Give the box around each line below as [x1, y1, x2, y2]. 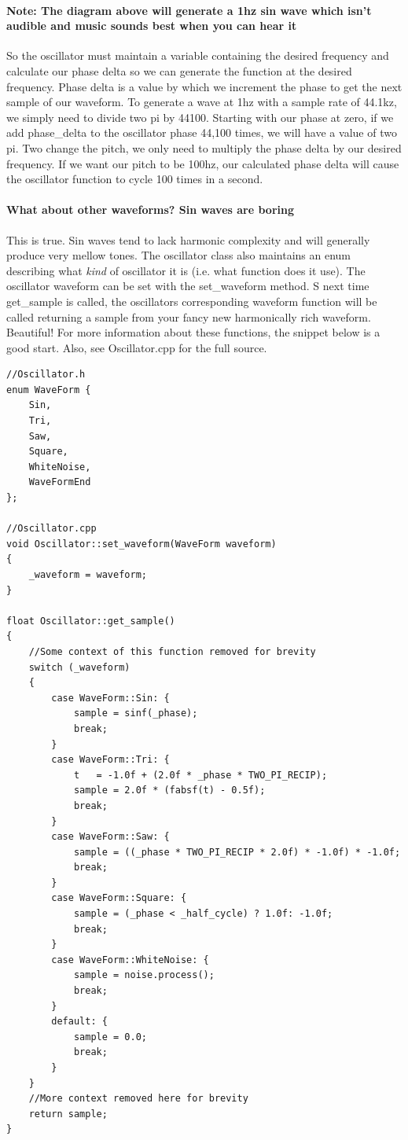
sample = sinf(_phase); [73, 708, 198, 719]
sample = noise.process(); [73, 969, 215, 981]
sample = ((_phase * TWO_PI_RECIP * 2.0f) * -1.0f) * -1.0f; [73, 846, 401, 858]
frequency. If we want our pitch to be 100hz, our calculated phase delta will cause [6, 155, 399, 171]
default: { [51, 1016, 108, 1028]
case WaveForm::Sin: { [51, 692, 170, 704]
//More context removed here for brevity [28, 1093, 248, 1105]
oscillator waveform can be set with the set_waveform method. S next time [6, 278, 369, 294]
